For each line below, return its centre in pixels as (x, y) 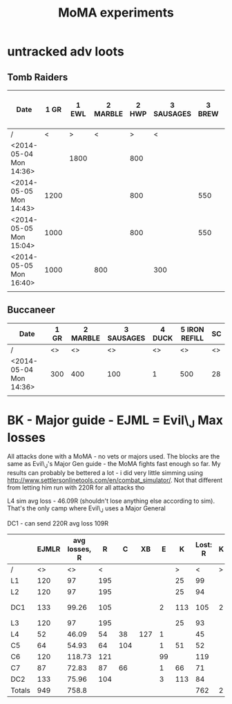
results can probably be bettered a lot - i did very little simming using (105, 473)
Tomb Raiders (38, 77)
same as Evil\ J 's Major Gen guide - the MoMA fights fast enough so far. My (114, 465)
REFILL (192, 338)
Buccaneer (31, 310)
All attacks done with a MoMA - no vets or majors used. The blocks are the (114, 456)
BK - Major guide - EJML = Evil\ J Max (115, 422)
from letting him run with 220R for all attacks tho (76, 488)
